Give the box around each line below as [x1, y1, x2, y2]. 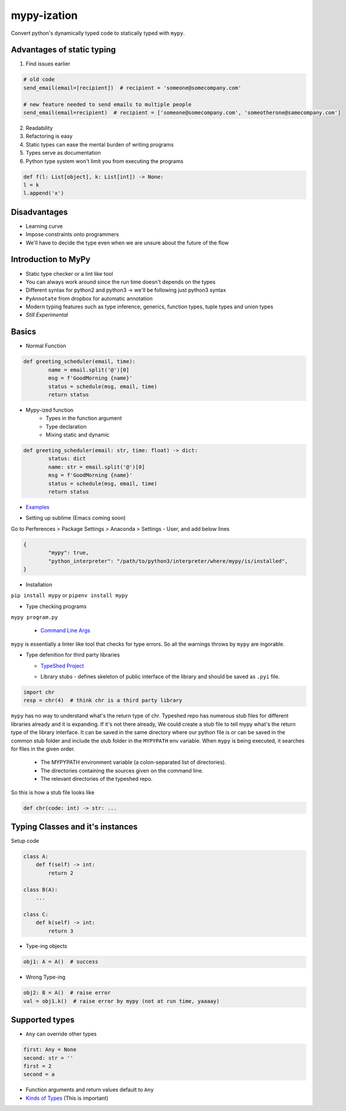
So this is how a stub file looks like [11, 789, 94, 796]
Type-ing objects [25, 943, 67, 950]
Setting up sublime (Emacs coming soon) [25, 514, 126, 522]
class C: [23, 911, 49, 918]
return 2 [48, 869, 74, 877]
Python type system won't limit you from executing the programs [25, 157, 184, 165]
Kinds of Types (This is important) [25, 1094, 109, 1102]
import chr [23, 689, 55, 696]
